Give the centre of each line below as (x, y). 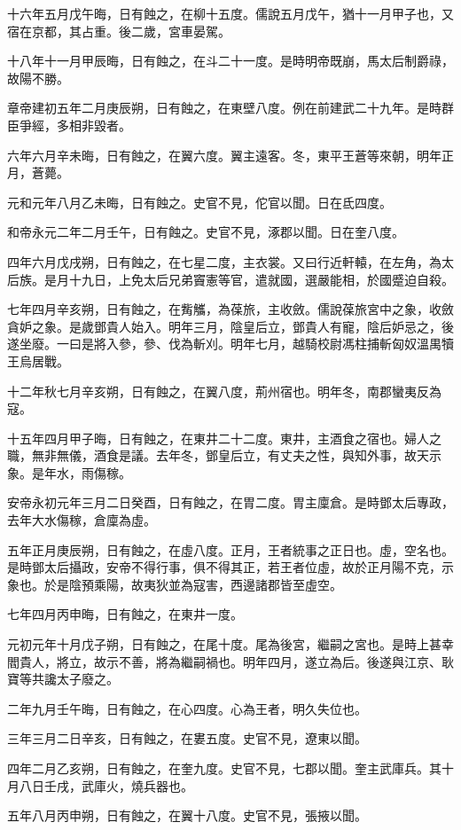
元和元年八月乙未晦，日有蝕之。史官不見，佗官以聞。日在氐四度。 (199, 202)
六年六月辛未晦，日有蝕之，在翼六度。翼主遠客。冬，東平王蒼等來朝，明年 (224, 155)
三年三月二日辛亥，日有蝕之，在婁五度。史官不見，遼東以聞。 (187, 738)
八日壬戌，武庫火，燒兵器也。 (106, 785)
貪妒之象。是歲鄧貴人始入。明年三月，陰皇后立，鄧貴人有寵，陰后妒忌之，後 (230, 326)
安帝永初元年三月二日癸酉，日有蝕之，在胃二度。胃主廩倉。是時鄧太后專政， (230, 502)
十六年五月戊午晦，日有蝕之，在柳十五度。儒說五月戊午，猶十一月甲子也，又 (230, 13)
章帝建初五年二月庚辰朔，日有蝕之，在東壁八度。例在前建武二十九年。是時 (224, 108)
